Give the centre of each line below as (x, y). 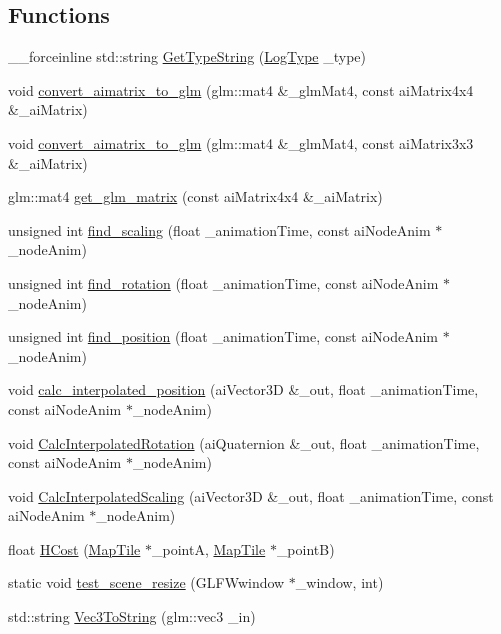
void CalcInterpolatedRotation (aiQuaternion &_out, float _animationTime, (244, 442)
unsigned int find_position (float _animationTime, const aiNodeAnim (223, 336)
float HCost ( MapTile (74, 548)
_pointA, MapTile (209, 548)
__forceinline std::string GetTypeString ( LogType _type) (187, 56)
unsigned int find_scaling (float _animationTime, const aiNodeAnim (219, 229)
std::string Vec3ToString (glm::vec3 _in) (132, 616)
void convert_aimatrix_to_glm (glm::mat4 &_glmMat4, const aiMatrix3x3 (241, 142)
